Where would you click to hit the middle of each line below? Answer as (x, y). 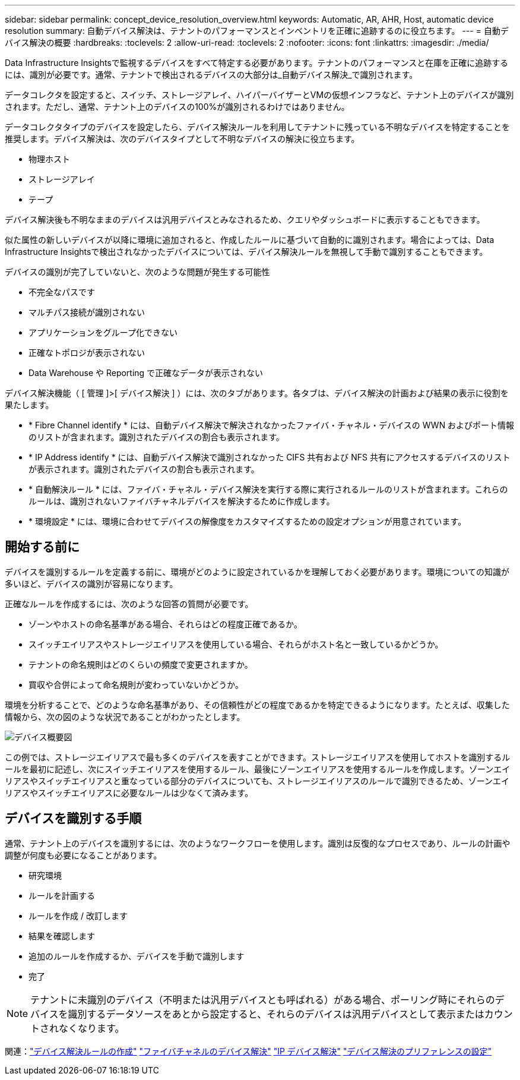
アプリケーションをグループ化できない (103, 332)
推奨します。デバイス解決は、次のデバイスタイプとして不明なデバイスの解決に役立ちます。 (182, 139)
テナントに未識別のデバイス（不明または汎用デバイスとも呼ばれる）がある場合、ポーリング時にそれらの (263, 1000)
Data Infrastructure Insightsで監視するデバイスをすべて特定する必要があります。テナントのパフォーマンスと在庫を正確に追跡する (257, 63)
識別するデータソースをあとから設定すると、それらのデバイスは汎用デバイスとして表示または (276, 1014)
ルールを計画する (62, 895)
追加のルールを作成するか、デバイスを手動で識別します (137, 956)
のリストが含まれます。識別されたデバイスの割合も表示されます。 (156, 437)
